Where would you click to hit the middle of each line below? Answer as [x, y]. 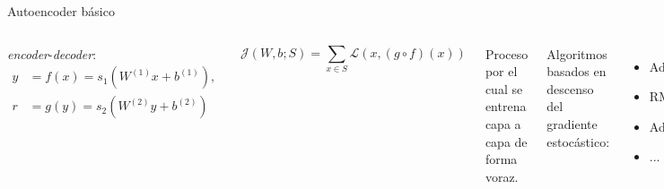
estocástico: [578, 141]
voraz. [502, 176]
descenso [570, 88]
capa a [503, 123]
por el [501, 71]
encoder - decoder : [52, 53]
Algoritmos [577, 53]
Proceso [507, 53]
